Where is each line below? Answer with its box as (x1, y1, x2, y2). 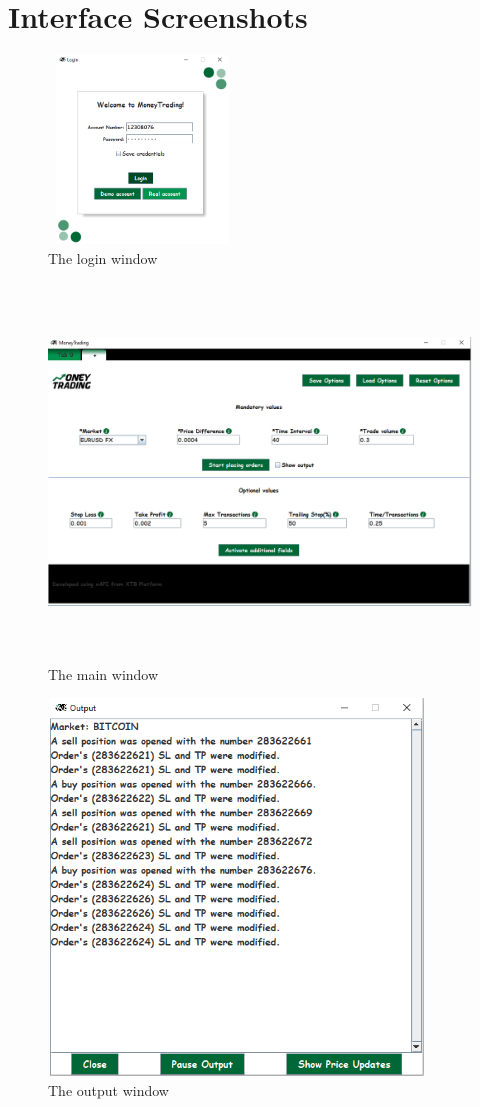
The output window (48, 1079, 169, 1100)
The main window (48, 663, 159, 684)
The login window (48, 247, 158, 268)
